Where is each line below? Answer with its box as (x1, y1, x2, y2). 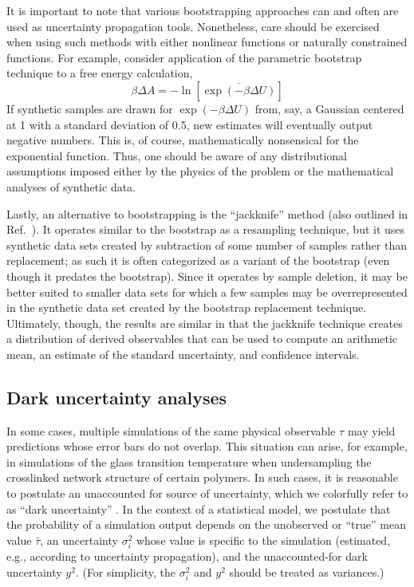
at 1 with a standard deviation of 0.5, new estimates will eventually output (6, 116, 373, 132)
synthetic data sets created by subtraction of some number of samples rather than (6, 236, 407, 253)
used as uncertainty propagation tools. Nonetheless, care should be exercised (6, 18, 380, 34)
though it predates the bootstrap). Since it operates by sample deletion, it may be (6, 267, 408, 284)
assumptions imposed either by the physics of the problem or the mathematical (6, 163, 394, 179)
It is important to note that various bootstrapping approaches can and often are (6, 2, 399, 18)
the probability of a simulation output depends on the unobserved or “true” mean (6, 516, 406, 533)
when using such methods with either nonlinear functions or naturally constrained (6, 33, 408, 50)
